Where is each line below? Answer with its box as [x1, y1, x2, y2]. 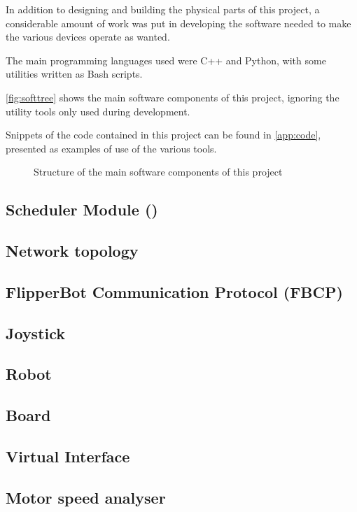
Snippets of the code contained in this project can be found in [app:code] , [6, 127, 321, 142]
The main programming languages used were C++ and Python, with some [6, 52, 326, 67]
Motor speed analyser [6, 486, 166, 508]
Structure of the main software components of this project [34, 164, 283, 179]
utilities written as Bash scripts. [6, 66, 143, 81]
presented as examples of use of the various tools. [6, 141, 217, 155]
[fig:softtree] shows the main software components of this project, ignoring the [6, 90, 339, 104]
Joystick [6, 322, 66, 343]
